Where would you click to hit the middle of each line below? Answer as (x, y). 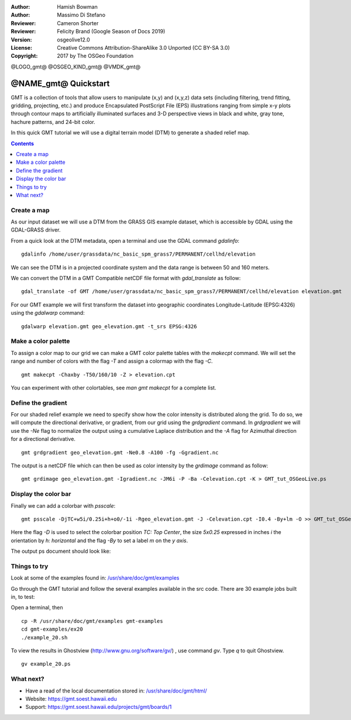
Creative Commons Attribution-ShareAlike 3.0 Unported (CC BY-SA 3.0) (144, 47)
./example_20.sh (44, 637)
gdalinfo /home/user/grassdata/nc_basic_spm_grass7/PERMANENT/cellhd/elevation (138, 254)
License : (21, 47)
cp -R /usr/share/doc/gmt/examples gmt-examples (92, 621)
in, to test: (23, 597)
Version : (21, 39)
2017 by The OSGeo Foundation (95, 56)
